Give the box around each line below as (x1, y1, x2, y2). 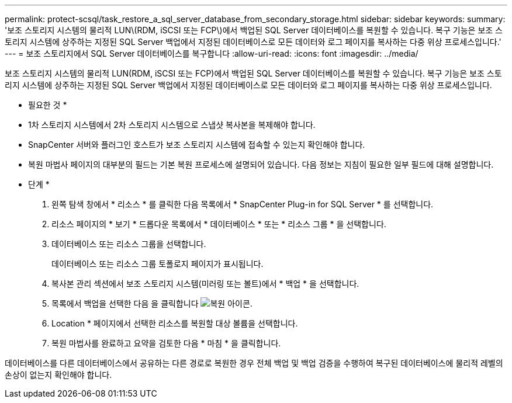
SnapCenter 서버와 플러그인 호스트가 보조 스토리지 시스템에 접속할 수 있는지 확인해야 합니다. (28, 140, 365, 150)
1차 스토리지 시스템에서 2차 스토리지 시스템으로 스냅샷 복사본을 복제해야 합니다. (28, 120, 316, 130)
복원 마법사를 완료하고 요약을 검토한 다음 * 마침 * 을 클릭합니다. (51, 338, 281, 348)
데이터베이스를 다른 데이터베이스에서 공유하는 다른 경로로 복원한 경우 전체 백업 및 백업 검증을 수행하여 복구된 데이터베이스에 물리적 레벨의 (5, 358, 503, 368)
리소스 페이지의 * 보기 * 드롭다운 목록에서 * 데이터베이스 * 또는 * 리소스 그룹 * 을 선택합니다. (51, 219, 386, 229)
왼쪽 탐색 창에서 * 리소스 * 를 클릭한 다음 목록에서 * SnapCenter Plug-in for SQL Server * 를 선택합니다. (51, 199, 434, 209)
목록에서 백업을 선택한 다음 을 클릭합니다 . (51, 298, 252, 308)
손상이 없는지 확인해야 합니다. (5, 370, 112, 380)
